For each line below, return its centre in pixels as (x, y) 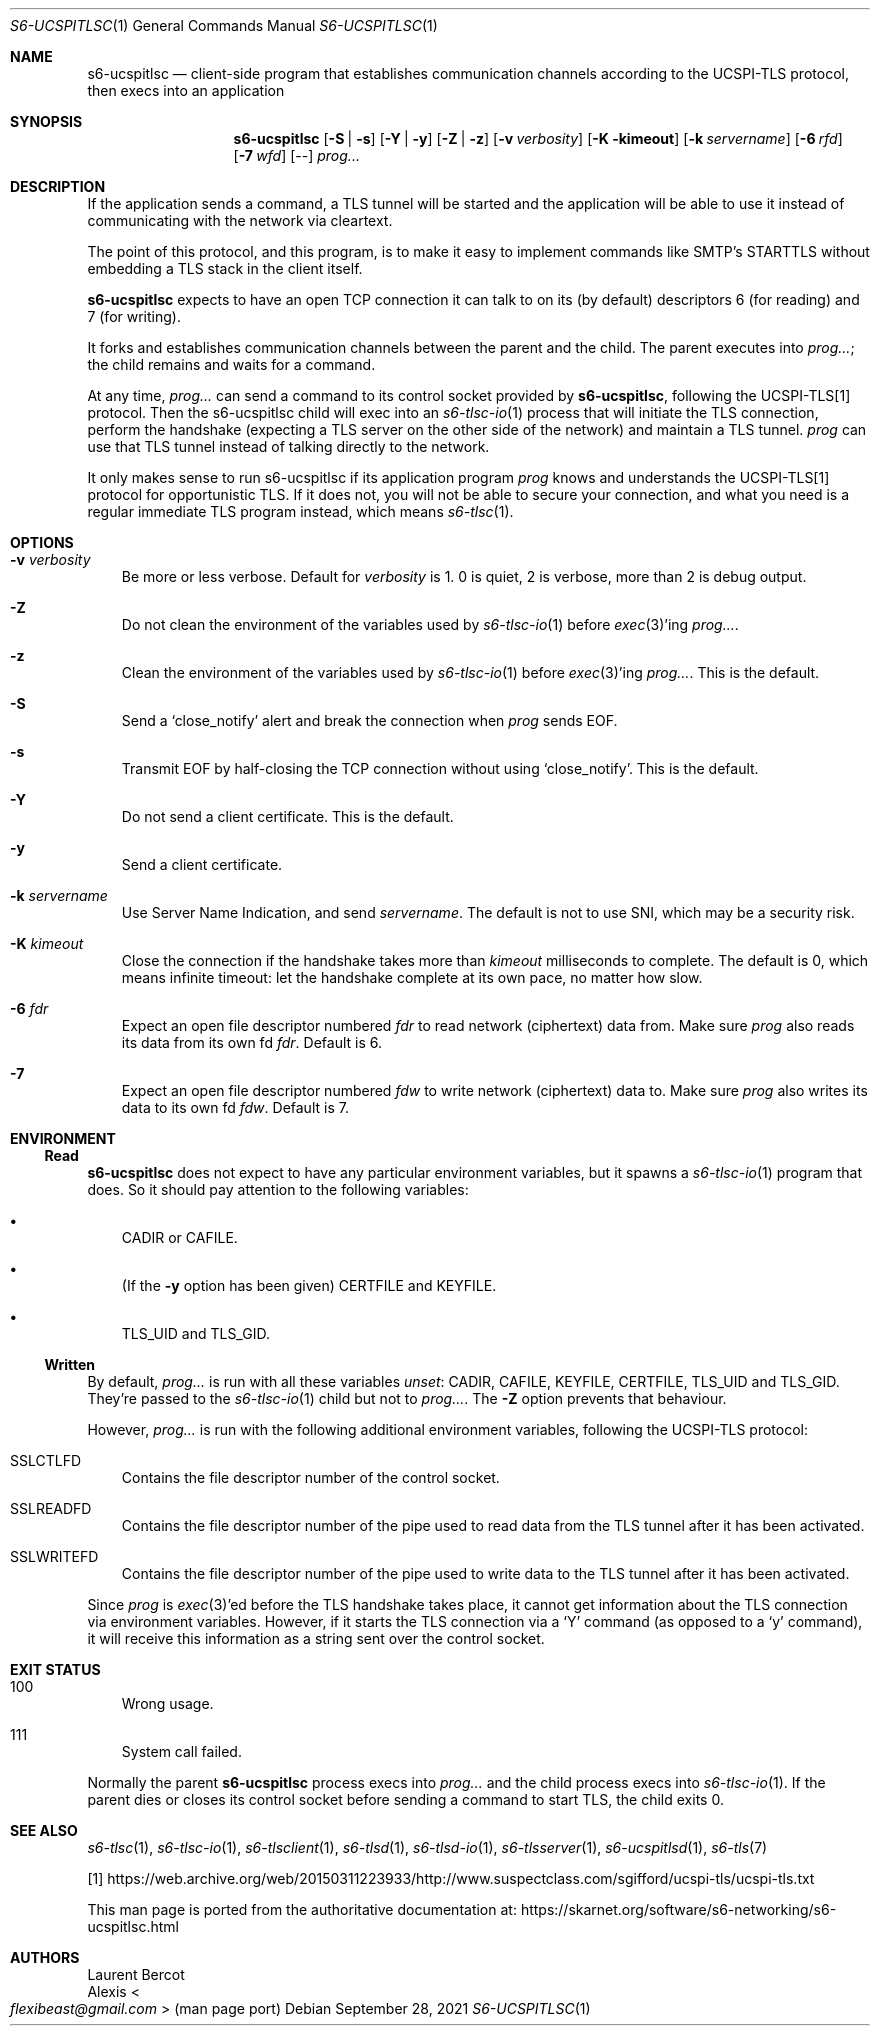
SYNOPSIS (46, 121)
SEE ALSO (44, 1830)
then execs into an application (186, 90)
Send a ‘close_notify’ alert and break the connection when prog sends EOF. (369, 720)
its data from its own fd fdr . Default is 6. (251, 1042)
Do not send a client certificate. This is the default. (287, 816)
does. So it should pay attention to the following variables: (278, 1189)
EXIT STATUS (55, 1669)
